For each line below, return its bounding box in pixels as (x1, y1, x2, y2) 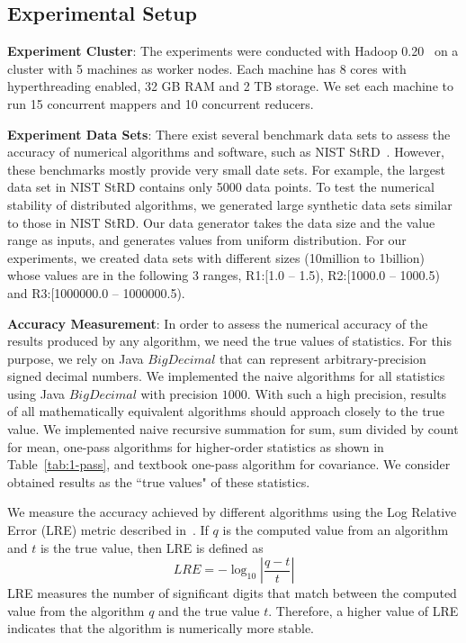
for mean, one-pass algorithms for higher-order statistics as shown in (7, 437, 384, 456)
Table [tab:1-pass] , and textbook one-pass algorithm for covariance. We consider (7, 455, 451, 474)
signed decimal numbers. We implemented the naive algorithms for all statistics (7, 367, 445, 385)
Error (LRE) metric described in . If (7, 521, 209, 539)
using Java (7, 384, 66, 403)
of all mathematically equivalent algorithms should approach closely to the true (7, 402, 445, 421)
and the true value (158, 601, 260, 620)
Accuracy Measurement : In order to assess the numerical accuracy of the (7, 313, 428, 332)
